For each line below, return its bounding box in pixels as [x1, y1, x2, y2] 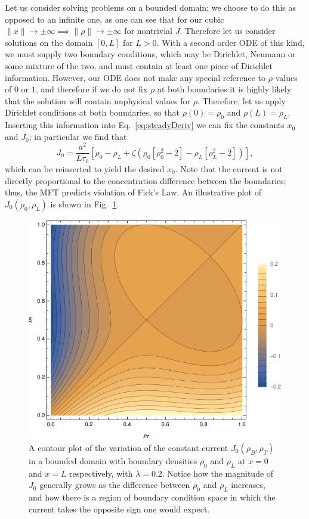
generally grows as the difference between [39, 478, 190, 491]
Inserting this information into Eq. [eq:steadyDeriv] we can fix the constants [5, 119, 285, 131]
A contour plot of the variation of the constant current [29, 441, 228, 453]
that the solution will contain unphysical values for [5, 94, 191, 107]
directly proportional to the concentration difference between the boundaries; [5, 174, 286, 187]
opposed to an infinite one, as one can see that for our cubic [5, 13, 224, 25]
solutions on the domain [5, 36, 93, 48]
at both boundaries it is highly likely [157, 83, 292, 95]
